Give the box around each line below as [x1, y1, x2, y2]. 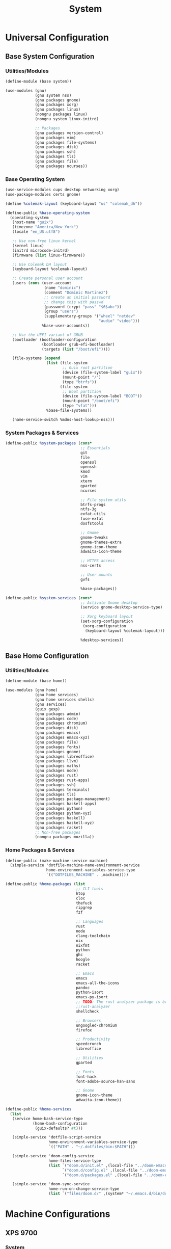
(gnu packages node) [35, 768, 79, 774]
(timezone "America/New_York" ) [12, 225, 79, 230]
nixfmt [75, 943, 90, 948]
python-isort [75, 990, 103, 995]
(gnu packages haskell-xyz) [35, 820, 95, 826]
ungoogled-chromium [75, 1023, 117, 1028]
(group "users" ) [44, 309, 79, 314]
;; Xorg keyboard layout [80, 614, 133, 619]
